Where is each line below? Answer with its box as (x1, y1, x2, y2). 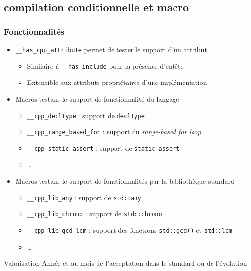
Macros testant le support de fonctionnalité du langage (15, 93, 179, 104)
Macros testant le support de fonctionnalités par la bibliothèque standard (15, 176, 234, 186)
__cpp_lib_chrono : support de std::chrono (27, 208, 162, 219)
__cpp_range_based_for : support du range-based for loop (27, 126, 201, 137)
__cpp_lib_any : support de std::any (27, 192, 141, 202)
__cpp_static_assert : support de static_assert (27, 143, 180, 153)
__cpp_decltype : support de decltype (27, 110, 145, 120)
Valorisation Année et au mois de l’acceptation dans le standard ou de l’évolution (4, 258, 247, 268)
